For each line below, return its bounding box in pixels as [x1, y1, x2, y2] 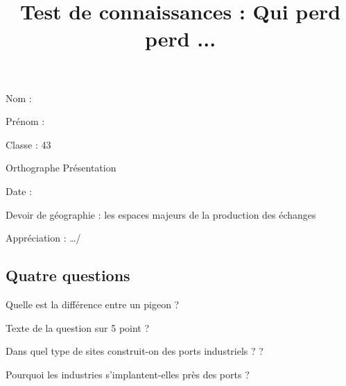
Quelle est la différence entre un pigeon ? [6, 296, 180, 311]
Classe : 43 [6, 137, 51, 151]
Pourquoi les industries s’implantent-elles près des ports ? [6, 367, 250, 381]
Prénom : [6, 114, 45, 128]
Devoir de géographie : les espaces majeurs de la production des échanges [6, 207, 316, 221]
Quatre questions [6, 265, 130, 286]
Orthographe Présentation [6, 160, 116, 175]
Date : [6, 183, 32, 198]
